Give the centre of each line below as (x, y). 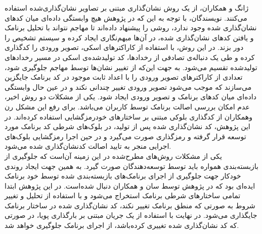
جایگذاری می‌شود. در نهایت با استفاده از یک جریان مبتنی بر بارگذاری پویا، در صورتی (131, 215)
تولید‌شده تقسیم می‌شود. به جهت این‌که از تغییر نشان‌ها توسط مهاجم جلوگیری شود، (131, 67)
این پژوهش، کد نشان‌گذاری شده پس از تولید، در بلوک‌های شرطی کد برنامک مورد (127, 126)
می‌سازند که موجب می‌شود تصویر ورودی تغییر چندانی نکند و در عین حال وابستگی (128, 86)
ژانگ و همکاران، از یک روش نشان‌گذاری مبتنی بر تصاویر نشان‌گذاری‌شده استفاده (127, 8)
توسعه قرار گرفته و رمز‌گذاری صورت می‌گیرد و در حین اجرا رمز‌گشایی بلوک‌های (125, 136)
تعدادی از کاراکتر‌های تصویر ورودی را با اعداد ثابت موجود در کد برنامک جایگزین (124, 77)
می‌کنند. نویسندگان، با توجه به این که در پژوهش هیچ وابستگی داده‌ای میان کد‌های (126, 17)
